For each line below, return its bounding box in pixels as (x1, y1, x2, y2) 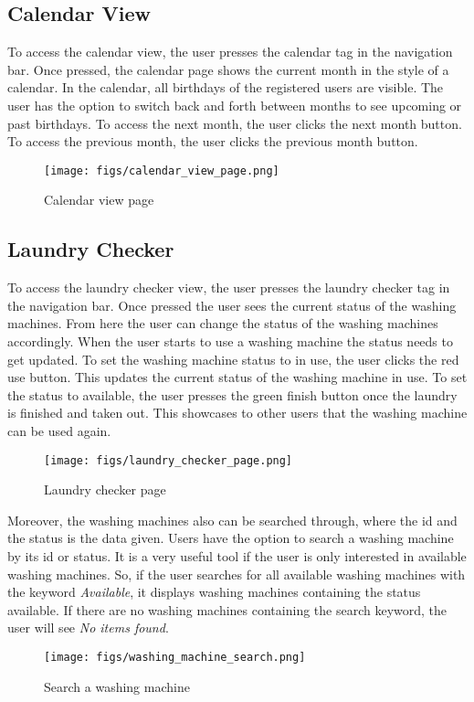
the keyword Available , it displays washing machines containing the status (7, 582, 421, 601)
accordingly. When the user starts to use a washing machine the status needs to (7, 332, 453, 350)
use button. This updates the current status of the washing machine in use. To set (7, 367, 468, 387)
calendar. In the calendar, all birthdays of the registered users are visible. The (7, 78, 444, 97)
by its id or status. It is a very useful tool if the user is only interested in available (7, 547, 467, 565)
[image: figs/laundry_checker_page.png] (44, 453, 293, 467)
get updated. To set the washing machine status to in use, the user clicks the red (7, 349, 459, 368)
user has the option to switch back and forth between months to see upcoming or (7, 95, 462, 114)
